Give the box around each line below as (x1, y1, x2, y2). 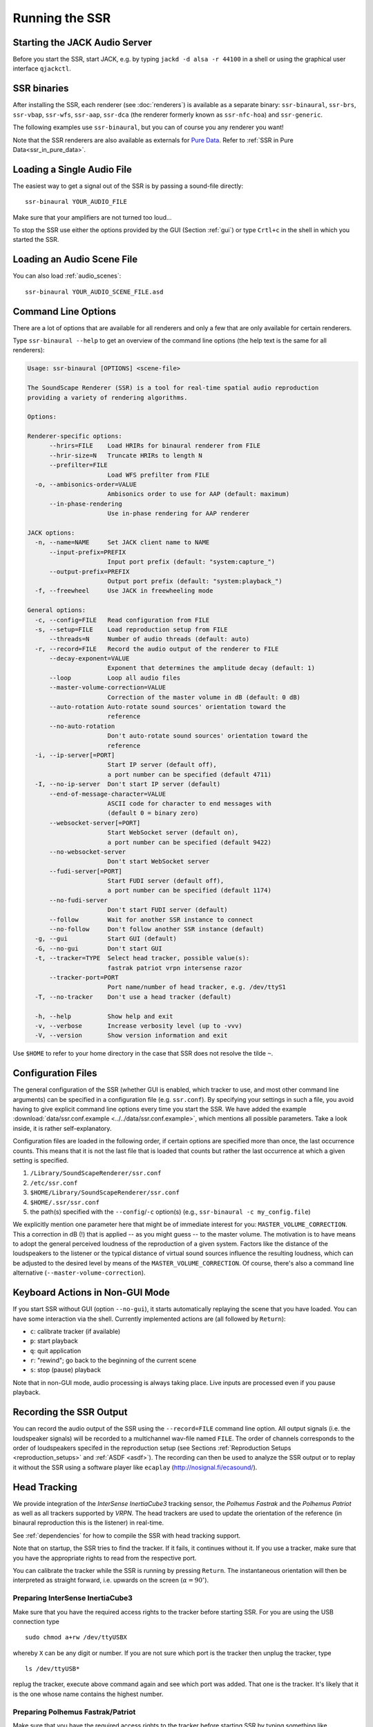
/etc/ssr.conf (30, 1179, 78, 1187)
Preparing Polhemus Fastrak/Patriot (12, 1707, 136, 1717)
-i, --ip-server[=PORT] (35, 751, 115, 759)
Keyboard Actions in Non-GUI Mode (12, 1287, 171, 1299)
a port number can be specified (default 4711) (107, 770, 272, 779)
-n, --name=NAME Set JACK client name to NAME (35, 539, 210, 546)
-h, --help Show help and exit (35, 1012, 173, 1020)
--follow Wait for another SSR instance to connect (49, 915, 254, 924)
